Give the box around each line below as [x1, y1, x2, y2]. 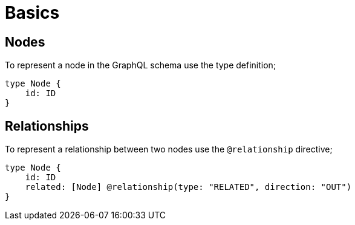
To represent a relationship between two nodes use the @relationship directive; [5, 144, 333, 155]
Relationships [5, 118, 89, 134]
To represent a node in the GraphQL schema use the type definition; [5, 60, 276, 71]
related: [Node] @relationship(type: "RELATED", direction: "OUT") [25, 182, 352, 192]
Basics [5, 2, 60, 23]
